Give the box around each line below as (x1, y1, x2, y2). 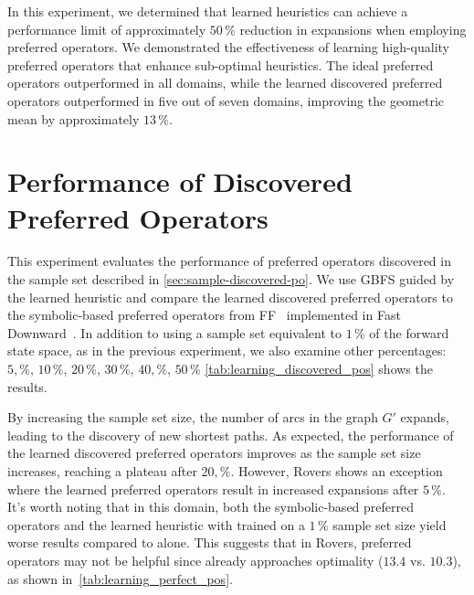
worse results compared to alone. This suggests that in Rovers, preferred (7, 533, 412, 552)
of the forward (369, 323, 449, 342)
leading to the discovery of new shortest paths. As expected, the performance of (7, 425, 454, 444)
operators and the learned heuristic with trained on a (7, 515, 305, 534)
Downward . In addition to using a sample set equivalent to (7, 323, 342, 342)
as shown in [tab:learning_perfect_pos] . (7, 568, 233, 588)
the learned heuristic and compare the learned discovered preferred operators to (7, 287, 453, 306)
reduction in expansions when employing (239, 19, 467, 38)
